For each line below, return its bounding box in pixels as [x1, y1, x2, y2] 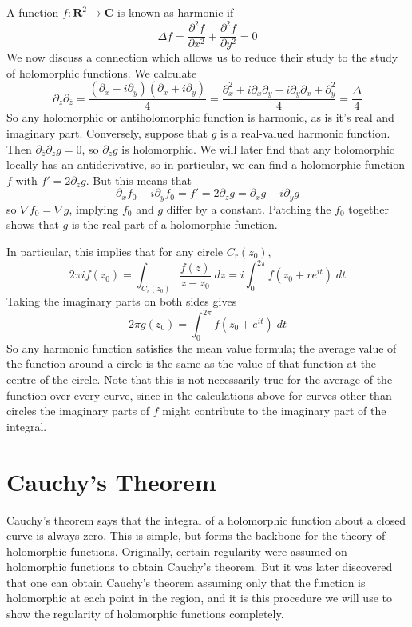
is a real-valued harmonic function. [220, 124, 390, 141]
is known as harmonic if [117, 4, 234, 20]
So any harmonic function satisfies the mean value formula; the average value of [6, 339, 397, 356]
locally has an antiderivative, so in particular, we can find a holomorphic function [6, 156, 405, 173]
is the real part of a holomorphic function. [71, 216, 278, 233]
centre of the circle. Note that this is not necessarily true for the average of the [6, 371, 393, 388]
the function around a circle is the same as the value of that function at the [6, 355, 377, 372]
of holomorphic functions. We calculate [6, 64, 197, 81]
